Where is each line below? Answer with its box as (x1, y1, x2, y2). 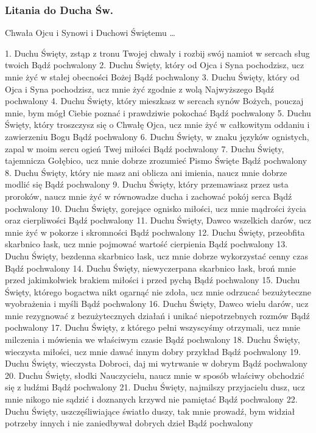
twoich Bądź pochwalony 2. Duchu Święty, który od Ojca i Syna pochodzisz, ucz (5, 58, 304, 71)
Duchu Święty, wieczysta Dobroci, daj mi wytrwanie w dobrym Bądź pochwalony (5, 357, 307, 370)
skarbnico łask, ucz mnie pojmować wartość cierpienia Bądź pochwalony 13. (5, 238, 288, 250)
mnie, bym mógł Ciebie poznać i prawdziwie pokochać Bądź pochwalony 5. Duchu (5, 106, 311, 119)
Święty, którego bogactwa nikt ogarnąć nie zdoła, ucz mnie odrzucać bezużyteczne (5, 285, 311, 298)
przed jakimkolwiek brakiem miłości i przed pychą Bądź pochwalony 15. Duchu (5, 273, 300, 286)
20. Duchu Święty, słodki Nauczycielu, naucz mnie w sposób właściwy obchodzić (5, 368, 304, 381)
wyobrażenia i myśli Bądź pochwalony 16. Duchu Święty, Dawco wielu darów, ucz (5, 297, 309, 310)
